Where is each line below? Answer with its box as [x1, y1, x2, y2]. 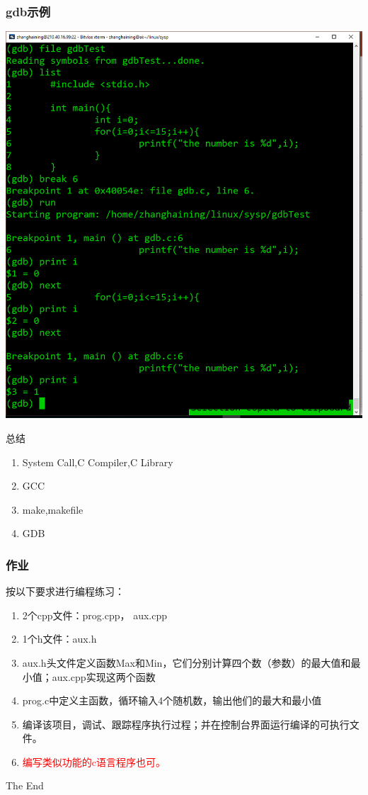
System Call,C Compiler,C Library [22, 454, 173, 469]
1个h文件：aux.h [22, 631, 97, 646]
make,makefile [22, 502, 84, 517]
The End [6, 778, 44, 793]
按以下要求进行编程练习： [6, 584, 125, 599]
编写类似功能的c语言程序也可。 [22, 754, 166, 769]
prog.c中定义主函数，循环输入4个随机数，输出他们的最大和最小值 [22, 693, 322, 708]
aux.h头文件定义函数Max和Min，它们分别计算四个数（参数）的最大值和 [22, 655, 351, 670]
